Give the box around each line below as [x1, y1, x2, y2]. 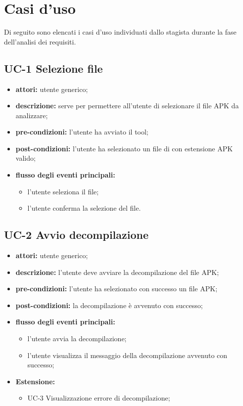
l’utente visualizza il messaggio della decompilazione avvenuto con [27, 350, 228, 360]
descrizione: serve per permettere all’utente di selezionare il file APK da [15, 100, 239, 111]
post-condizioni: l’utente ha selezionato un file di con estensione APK [15, 143, 233, 153]
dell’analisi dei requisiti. [4, 36, 76, 46]
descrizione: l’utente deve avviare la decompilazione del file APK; [15, 267, 219, 277]
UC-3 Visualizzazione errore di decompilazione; [27, 393, 170, 403]
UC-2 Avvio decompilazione [4, 227, 149, 242]
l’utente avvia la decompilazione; [27, 333, 127, 344]
